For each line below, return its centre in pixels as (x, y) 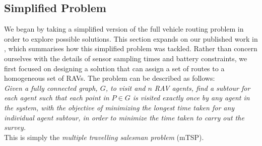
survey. (15, 127)
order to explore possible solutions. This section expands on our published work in (131, 38)
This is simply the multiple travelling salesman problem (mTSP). (104, 137)
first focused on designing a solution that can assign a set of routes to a (114, 68)
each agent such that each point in (57, 98)
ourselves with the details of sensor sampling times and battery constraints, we (126, 58)
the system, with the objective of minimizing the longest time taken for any (119, 107)
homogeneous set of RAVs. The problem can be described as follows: (110, 78)
